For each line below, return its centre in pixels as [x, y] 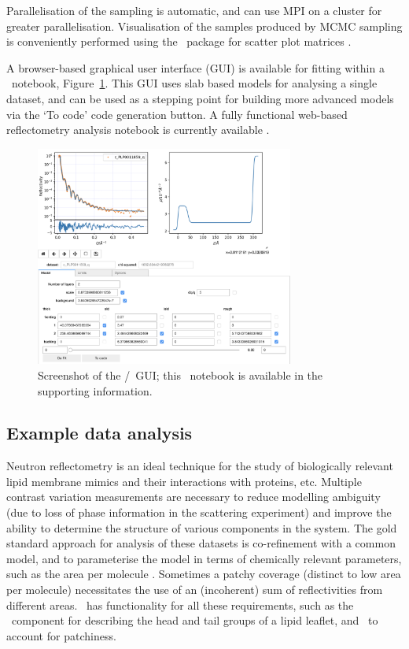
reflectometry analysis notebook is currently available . [138, 130]
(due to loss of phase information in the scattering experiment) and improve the [199, 512]
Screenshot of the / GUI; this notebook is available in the [181, 375]
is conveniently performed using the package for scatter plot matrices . [179, 41]
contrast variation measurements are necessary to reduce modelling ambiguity [193, 497]
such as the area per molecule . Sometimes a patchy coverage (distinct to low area [204, 574]
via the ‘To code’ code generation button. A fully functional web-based [177, 114]
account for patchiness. [61, 635]
